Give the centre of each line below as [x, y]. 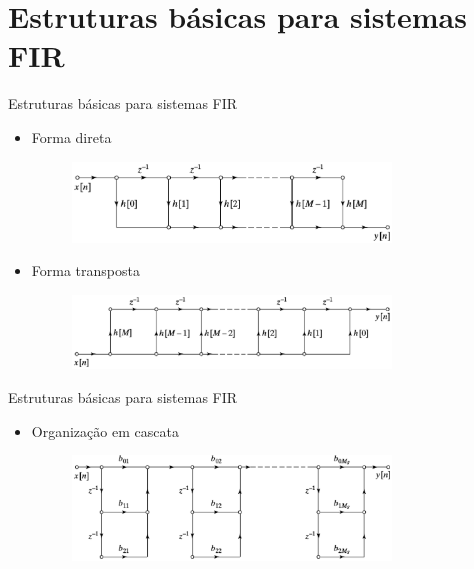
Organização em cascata [105, 430]
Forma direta [71, 136]
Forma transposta [85, 270]
